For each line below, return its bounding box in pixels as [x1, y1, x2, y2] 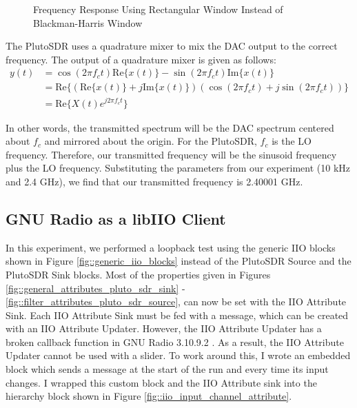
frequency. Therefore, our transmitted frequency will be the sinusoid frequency [6, 147, 337, 161]
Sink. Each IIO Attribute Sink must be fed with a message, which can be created [6, 307, 349, 322]
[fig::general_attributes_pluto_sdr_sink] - [6, 280, 185, 295]
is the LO [272, 134, 312, 148]
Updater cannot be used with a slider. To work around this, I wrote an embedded [6, 348, 351, 363]
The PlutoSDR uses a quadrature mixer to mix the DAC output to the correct [6, 39, 338, 53]
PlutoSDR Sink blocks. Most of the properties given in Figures [6, 267, 271, 281]
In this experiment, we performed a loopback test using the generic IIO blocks [6, 240, 336, 254]
